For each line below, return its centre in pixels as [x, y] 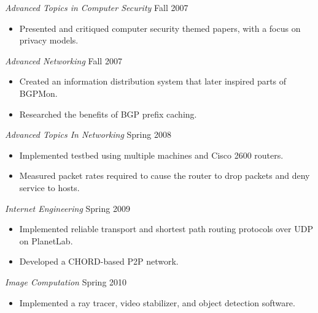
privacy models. [49, 40]
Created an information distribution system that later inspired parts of [153, 81]
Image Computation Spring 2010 [66, 281]
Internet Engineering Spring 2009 [68, 208]
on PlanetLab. [46, 240]
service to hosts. [49, 187]
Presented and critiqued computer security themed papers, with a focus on [160, 28]
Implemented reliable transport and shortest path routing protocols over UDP [166, 229]
